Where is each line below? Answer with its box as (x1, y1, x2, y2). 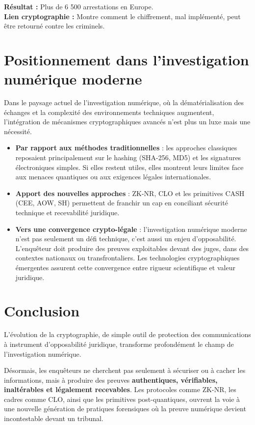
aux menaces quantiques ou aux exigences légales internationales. (15, 171, 211, 182)
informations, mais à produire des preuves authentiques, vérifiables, (4, 374, 218, 385)
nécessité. (4, 126, 32, 136)
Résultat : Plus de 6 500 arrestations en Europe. (4, 1, 153, 11)
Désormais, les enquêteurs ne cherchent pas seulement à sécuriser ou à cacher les (4, 365, 246, 375)
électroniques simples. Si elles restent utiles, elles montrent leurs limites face (15, 162, 244, 172)
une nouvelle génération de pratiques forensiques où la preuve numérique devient (4, 403, 246, 414)
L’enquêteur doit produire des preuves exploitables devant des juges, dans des (15, 243, 249, 253)
